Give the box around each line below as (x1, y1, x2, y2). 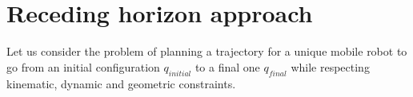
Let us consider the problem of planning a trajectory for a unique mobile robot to (6, 43, 407, 60)
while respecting (291, 58, 370, 75)
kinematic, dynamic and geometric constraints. (6, 75, 236, 91)
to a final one (194, 58, 260, 75)
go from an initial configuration (6, 58, 160, 75)
